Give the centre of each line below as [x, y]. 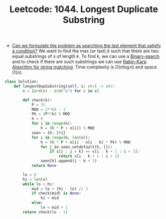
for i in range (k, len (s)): [61, 137]
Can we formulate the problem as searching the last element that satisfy [86, 46]
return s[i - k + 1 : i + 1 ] [89, 156]
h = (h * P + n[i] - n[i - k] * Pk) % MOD [86, 142]
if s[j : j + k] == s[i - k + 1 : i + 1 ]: [95, 152]
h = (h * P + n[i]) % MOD [67, 128]
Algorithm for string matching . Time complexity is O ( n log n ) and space [85, 67]
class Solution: [22, 82]
